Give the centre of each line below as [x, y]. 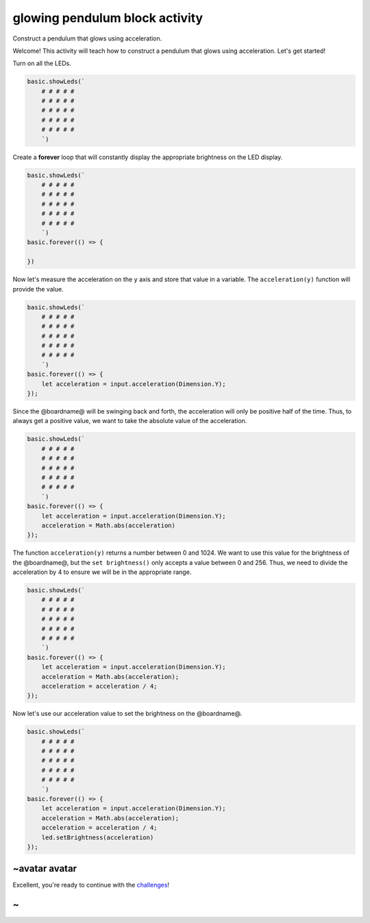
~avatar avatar [45, 868]
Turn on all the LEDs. [42, 63]
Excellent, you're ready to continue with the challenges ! [91, 885]
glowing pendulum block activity [108, 18]
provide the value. [38, 289]
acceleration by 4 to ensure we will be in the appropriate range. [102, 572]
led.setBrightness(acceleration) [98, 837]
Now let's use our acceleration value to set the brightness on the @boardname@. [127, 714]
